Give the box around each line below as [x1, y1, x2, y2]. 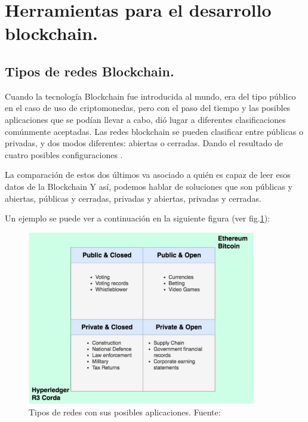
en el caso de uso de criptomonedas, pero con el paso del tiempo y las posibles [5, 101, 291, 114]
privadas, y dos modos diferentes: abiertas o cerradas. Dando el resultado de [5, 137, 284, 149]
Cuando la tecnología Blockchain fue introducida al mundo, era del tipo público [5, 90, 296, 102]
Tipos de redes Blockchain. [5, 61, 174, 80]
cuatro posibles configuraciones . [5, 148, 123, 161]
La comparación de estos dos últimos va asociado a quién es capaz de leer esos [5, 168, 291, 181]
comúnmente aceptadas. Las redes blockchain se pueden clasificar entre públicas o [5, 125, 304, 137]
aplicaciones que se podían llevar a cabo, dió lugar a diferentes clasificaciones [5, 113, 286, 125]
